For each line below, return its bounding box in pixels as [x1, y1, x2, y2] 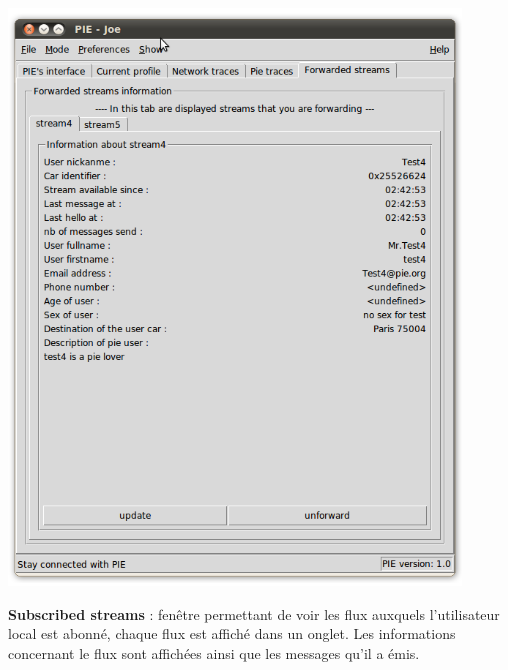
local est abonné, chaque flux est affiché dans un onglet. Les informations [8, 623, 456, 644]
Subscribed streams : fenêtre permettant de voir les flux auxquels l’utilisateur [8, 603, 500, 624]
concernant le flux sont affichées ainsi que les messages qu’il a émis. [8, 642, 420, 663]
